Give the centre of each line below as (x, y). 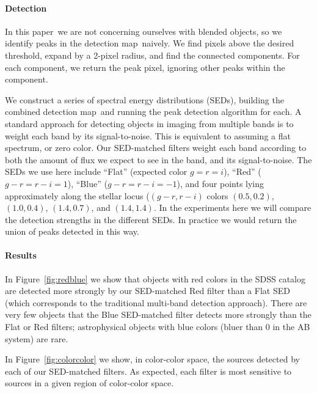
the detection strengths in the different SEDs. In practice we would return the (151, 219)
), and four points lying (220, 183)
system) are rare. (37, 338)
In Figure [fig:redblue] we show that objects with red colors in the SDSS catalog (155, 278)
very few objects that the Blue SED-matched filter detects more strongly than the (158, 314)
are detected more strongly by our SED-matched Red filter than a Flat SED (148, 291)
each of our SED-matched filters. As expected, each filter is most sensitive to (148, 371)
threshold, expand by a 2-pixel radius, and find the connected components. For (152, 55)
